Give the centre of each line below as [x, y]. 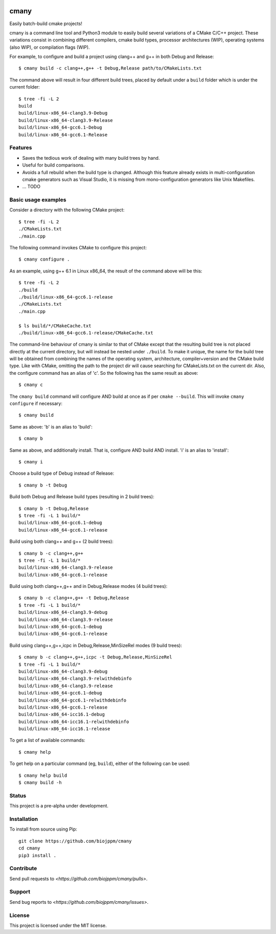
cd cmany [29, 848]
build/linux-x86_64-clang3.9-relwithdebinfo [75, 679]
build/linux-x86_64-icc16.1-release [64, 729]
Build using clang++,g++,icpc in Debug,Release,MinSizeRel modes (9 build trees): [96, 645]
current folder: [25, 87]
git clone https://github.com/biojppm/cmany [75, 841]
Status [18, 795]
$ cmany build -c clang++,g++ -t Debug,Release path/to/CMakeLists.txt [110, 68]
